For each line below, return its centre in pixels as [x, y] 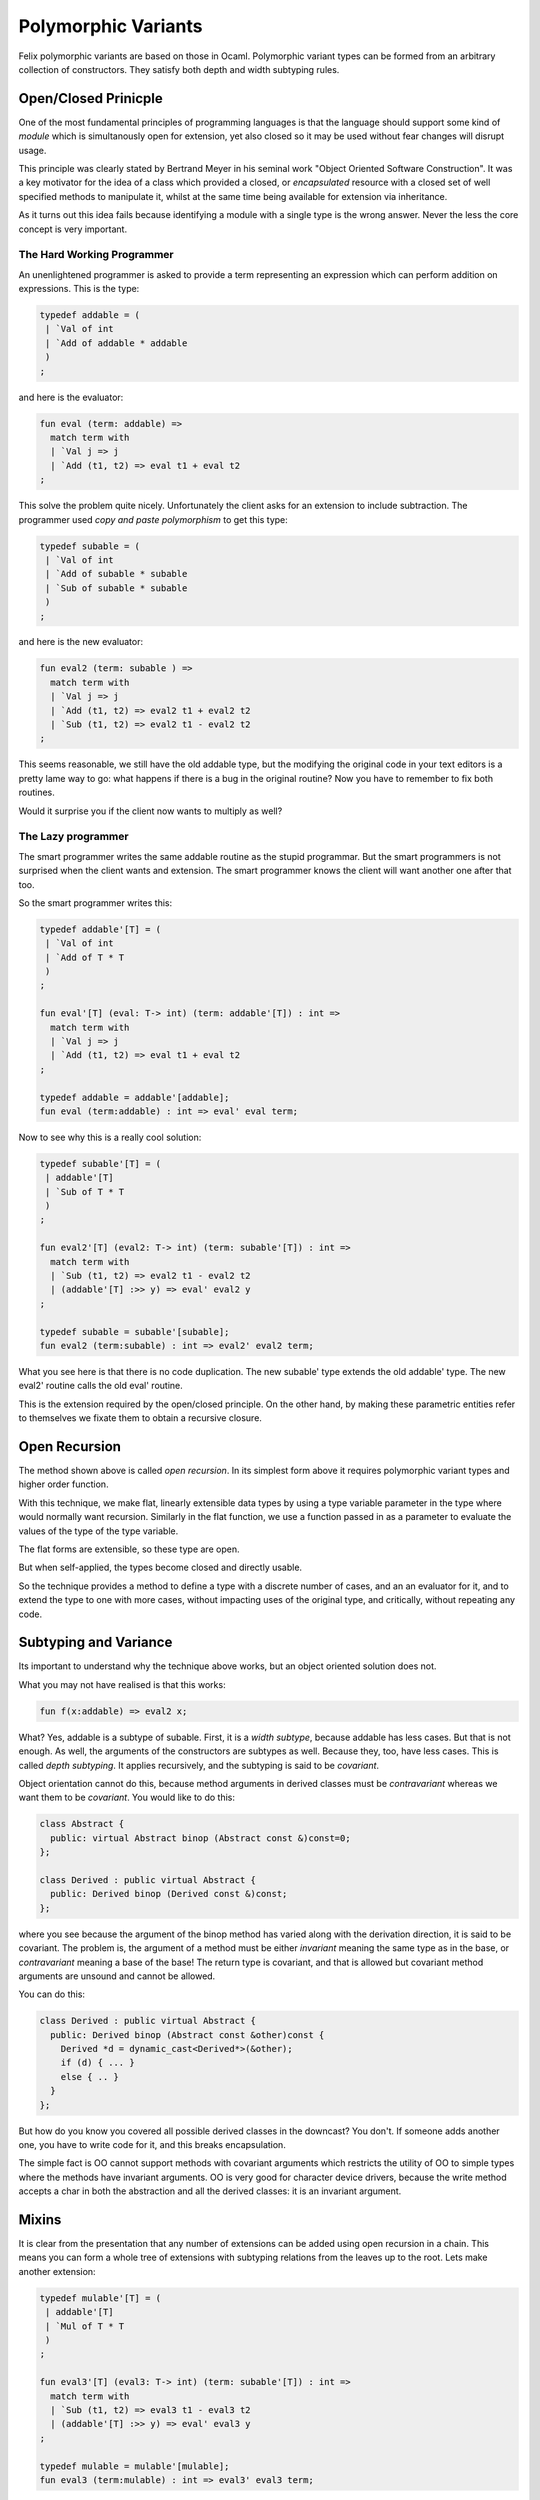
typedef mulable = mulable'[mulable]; [134, 2466]
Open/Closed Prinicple [91, 98]
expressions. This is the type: [79, 289]
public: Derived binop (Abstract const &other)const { [187, 2034]
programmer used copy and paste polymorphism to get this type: [153, 519]
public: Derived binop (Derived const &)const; [169, 1894]
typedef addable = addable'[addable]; [134, 1097]
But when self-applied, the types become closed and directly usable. [160, 1567]
